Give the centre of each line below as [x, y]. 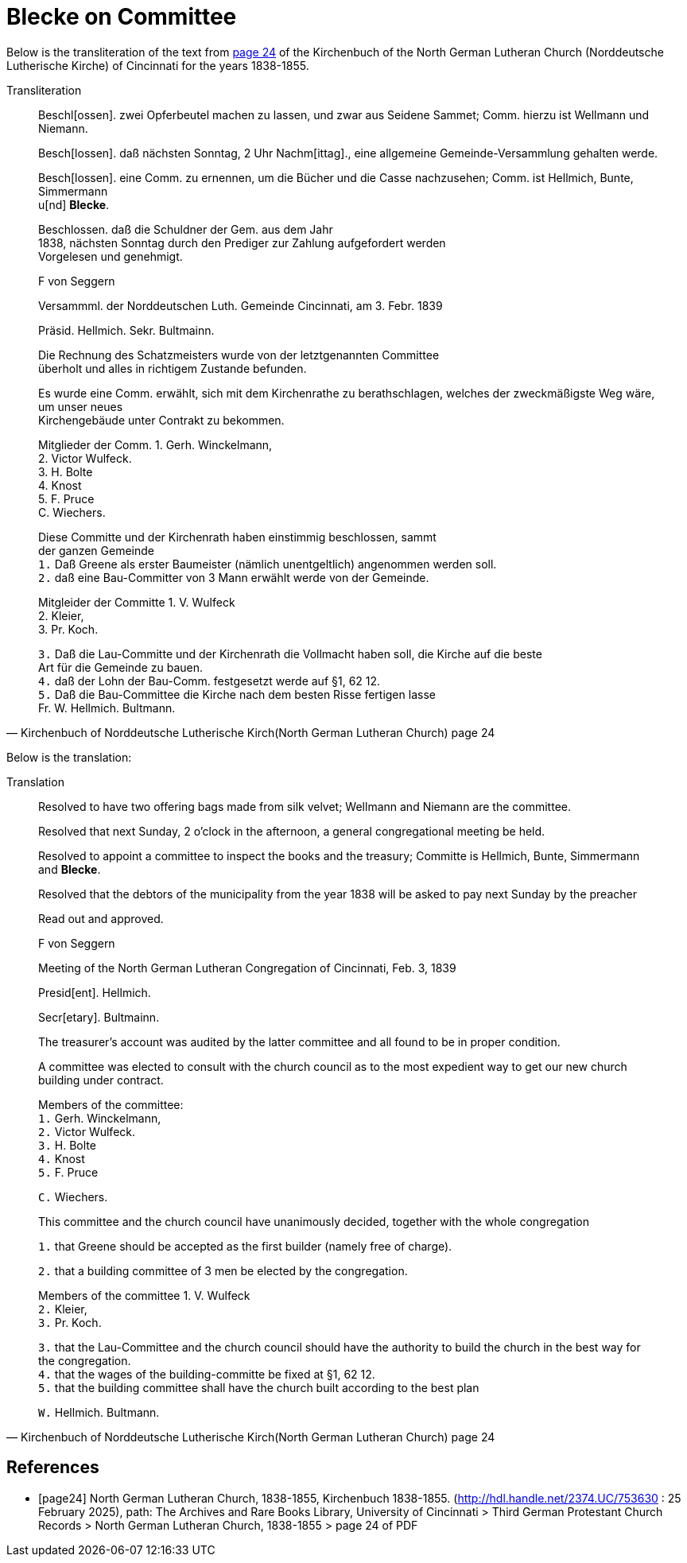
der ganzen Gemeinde [96, 550]
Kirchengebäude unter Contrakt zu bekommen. [161, 420]
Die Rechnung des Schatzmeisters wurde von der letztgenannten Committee [239, 355]
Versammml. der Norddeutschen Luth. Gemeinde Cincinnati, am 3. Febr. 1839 [241, 305]
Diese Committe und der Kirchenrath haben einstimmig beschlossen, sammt [237, 537]
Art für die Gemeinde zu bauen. [121, 667]
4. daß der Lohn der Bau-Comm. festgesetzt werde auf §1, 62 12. [210, 681]
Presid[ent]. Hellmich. [95, 992]
